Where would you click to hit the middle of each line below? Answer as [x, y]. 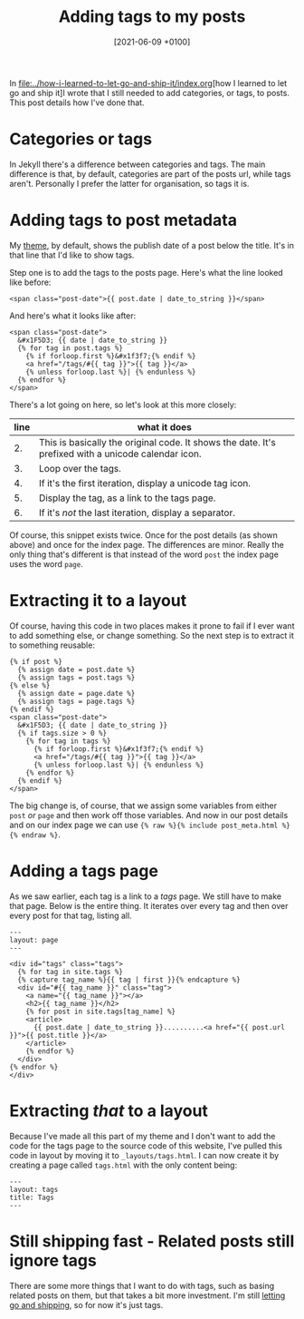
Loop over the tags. [81, 468]
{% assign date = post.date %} [76, 669]
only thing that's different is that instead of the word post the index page [144, 554]
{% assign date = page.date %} [76, 693]
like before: [30, 282]
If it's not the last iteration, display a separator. [137, 513]
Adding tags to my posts [152, 17]
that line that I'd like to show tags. [72, 255]
